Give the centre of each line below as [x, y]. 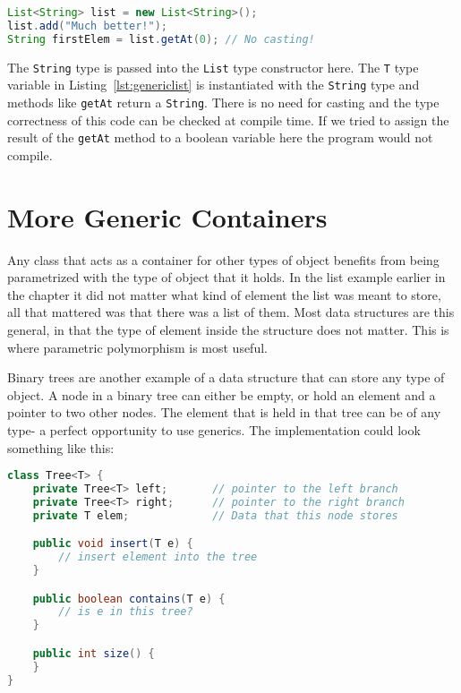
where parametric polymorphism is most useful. [137, 347]
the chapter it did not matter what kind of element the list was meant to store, [224, 294]
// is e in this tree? [126, 612]
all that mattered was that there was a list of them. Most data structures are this [231, 312]
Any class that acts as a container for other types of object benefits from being [223, 259]
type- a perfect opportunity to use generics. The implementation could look [214, 429]
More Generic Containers [167, 216]
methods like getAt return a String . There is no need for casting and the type [223, 102]
